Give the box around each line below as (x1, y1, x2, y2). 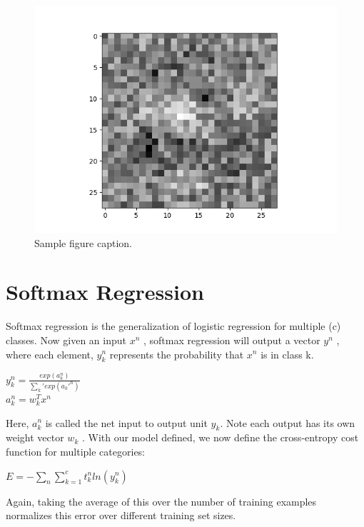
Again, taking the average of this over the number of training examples (6, 493, 317, 508)
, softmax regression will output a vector (143, 332, 320, 347)
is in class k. (261, 346, 314, 361)
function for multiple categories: (6, 443, 146, 458)
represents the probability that (109, 346, 244, 361)
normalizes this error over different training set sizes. (6, 508, 236, 523)
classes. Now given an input (6, 332, 126, 347)
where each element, (6, 346, 93, 361)
